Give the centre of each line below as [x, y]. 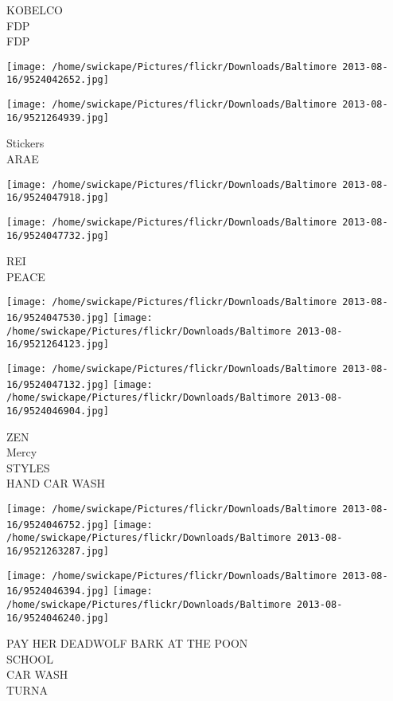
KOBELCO [35, 10]
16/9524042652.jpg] [58, 80]
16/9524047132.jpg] [58, 384]
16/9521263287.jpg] [58, 551]
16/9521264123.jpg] [58, 345]
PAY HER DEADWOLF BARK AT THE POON [127, 643]
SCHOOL [30, 658]
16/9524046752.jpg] [58, 525]
